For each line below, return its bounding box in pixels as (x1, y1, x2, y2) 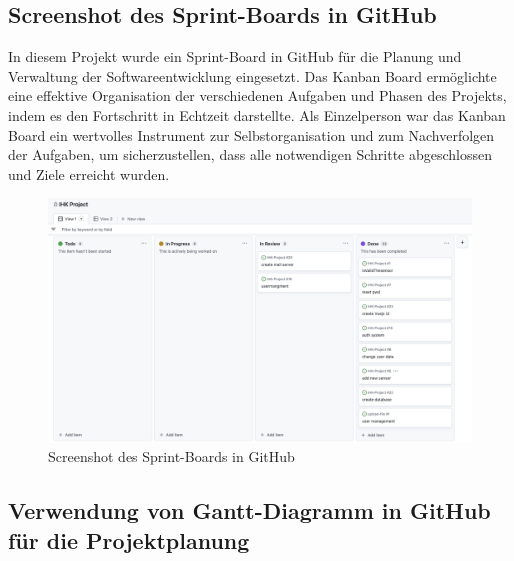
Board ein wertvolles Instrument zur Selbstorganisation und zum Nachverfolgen (8, 124, 495, 145)
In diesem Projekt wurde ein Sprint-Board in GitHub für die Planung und (8, 46, 462, 67)
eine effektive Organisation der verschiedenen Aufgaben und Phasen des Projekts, (8, 85, 507, 106)
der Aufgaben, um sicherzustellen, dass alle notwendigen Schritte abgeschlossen (8, 144, 493, 165)
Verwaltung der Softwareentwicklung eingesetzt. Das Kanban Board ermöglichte (8, 65, 497, 86)
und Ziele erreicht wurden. (8, 163, 170, 184)
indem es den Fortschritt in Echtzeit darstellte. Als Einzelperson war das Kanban (8, 104, 506, 125)
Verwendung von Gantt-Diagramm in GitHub (8, 495, 491, 526)
